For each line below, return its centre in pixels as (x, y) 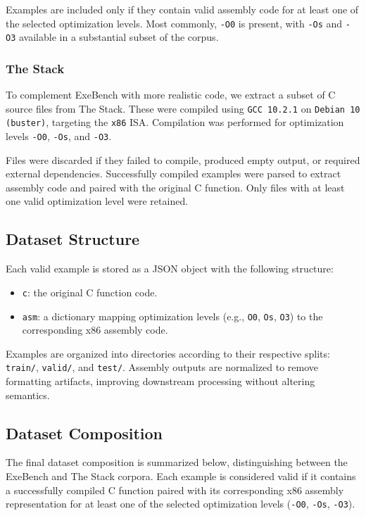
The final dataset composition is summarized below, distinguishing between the (177, 462)
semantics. (28, 395)
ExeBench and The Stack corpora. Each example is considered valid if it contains (181, 476)
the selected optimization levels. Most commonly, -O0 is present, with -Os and (174, 23)
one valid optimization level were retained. (97, 201)
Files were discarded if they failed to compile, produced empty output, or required (183, 159)
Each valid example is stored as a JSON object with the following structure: (170, 269)
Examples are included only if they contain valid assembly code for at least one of (182, 9)
